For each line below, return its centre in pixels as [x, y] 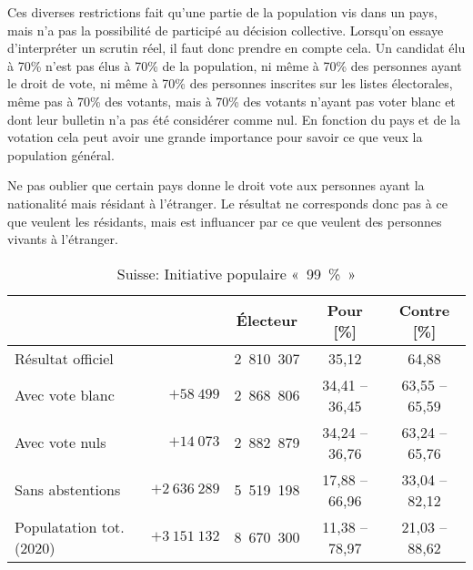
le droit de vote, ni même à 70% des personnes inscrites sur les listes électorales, [230, 83]
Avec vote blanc [65, 395]
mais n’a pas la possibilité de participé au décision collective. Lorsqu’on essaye [226, 30]
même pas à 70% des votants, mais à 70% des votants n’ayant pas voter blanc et [231, 101]
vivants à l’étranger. [63, 239]
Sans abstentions [68, 490]
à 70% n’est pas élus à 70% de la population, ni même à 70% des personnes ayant [235, 65]
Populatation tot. [70, 526]
